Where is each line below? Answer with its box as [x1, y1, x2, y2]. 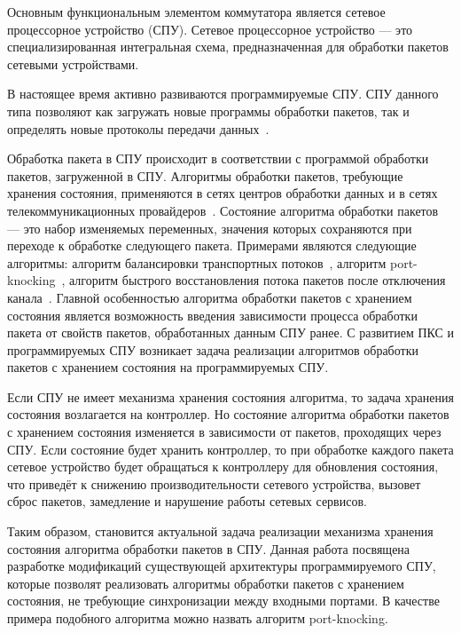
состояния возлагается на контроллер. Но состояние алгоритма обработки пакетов [7, 405, 449, 423]
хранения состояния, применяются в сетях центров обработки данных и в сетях [7, 184, 438, 202]
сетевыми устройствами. [7, 54, 139, 73]
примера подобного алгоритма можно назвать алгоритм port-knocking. [7, 609, 388, 627]
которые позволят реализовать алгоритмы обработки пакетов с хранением [7, 574, 404, 592]
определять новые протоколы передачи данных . [7, 119, 270, 138]
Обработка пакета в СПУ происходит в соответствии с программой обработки [7, 149, 429, 168]
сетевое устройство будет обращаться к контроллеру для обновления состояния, [7, 457, 439, 476]
